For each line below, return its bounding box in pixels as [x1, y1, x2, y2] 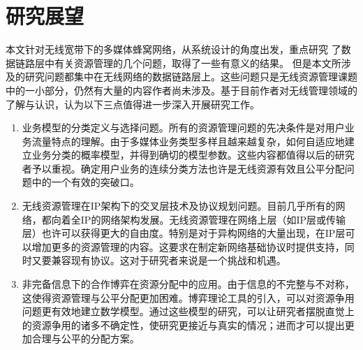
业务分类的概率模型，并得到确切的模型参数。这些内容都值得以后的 [31, 147, 335, 162]
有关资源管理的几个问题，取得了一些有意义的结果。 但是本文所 [54, 55, 341, 70]
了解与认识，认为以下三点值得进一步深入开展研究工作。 [6, 96, 260, 111]
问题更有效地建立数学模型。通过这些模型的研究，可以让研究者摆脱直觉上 [22, 304, 355, 319]
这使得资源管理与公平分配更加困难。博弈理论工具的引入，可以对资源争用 [22, 290, 355, 305]
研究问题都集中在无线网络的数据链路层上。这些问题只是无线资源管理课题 [24, 69, 357, 84]
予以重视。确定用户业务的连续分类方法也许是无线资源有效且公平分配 [31, 161, 345, 175]
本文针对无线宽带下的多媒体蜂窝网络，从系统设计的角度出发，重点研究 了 [6, 42, 341, 57]
